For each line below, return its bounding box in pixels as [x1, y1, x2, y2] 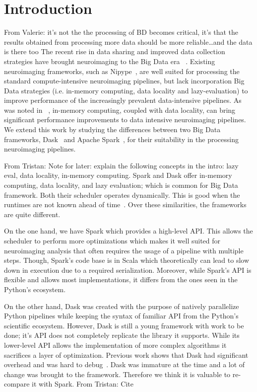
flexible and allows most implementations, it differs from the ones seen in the [4, 274, 238, 285]
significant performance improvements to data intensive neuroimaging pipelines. [4, 114, 246, 125]
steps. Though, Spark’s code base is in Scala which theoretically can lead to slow [4, 255, 250, 265]
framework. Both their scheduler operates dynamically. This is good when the [4, 189, 240, 200]
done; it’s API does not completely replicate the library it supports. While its [4, 330, 240, 340]
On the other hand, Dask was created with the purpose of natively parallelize [4, 301, 239, 311]
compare [4, 379, 30, 389]
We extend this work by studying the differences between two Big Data [4, 124, 221, 135]
